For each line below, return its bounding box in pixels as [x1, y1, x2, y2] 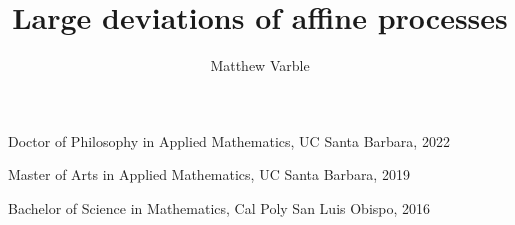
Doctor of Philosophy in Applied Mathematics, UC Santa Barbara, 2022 [8, 130, 450, 151]
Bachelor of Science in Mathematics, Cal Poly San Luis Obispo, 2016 [8, 197, 431, 218]
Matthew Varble [210, 55, 310, 76]
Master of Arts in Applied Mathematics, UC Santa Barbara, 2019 [8, 164, 410, 185]
